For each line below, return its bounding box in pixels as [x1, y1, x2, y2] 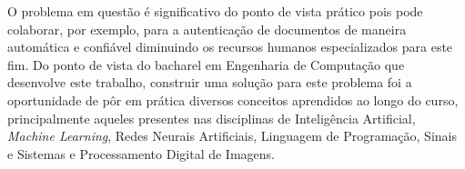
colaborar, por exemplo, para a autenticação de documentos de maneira [7, 19, 407, 38]
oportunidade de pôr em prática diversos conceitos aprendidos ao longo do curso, [7, 90, 459, 109]
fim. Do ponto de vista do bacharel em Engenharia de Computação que [7, 55, 405, 74]
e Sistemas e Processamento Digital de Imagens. [7, 144, 275, 163]
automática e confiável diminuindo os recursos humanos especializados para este [7, 37, 453, 56]
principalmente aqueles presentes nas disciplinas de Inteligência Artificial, [7, 108, 416, 127]
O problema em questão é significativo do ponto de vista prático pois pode [7, 2, 423, 20]
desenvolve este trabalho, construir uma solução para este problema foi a [7, 73, 412, 92]
